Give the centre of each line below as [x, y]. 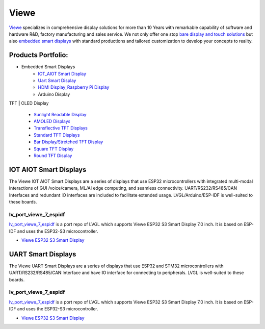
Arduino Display [54, 94]
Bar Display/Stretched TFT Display [68, 142]
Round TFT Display [53, 155]
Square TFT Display [53, 149]
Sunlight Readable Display [60, 114]
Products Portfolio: [39, 55]
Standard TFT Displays [57, 135]
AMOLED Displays [52, 121]
